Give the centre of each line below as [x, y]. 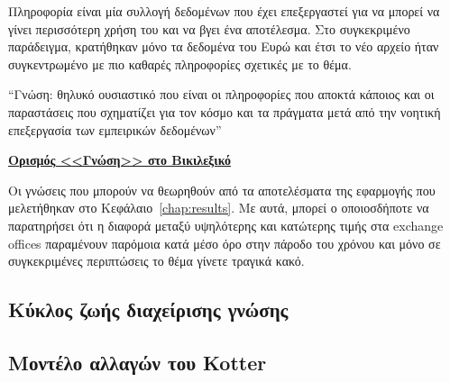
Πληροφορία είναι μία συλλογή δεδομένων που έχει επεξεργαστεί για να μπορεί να [224, 11]
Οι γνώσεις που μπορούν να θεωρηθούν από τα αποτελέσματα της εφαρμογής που [222, 190]
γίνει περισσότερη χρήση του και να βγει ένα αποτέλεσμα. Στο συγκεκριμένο [209, 28]
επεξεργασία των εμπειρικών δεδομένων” [115, 129]
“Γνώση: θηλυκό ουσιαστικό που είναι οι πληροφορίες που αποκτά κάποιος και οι [221, 94]
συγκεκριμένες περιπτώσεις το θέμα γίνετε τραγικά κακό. [156, 261]
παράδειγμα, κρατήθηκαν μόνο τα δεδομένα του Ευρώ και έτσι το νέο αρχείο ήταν [224, 46]
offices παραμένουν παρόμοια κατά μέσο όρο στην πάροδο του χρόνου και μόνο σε [225, 243]
